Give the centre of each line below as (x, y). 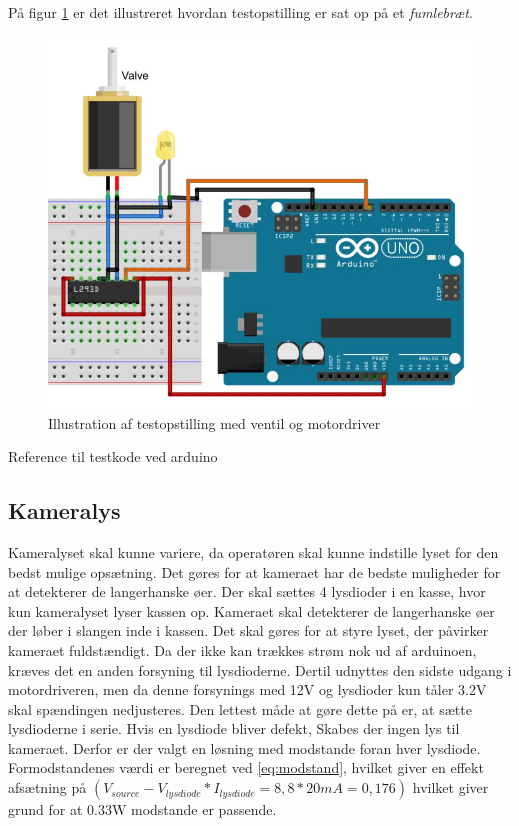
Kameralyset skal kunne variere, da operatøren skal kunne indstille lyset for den (253, 551)
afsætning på (47, 787)
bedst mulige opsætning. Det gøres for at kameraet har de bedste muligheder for (254, 571)
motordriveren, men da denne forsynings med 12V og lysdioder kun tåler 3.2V (247, 689)
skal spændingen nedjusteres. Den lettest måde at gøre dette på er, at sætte (240, 708)
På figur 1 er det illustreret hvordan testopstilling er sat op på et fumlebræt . (240, 12)
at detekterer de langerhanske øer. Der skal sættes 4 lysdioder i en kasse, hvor (247, 591)
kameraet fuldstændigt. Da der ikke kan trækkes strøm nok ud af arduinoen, (242, 649)
